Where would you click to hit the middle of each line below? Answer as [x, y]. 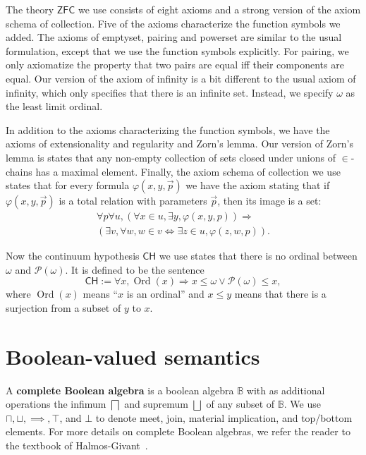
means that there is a [280, 294]
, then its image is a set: [269, 201]
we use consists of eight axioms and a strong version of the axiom [219, 9]
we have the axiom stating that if [258, 185]
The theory [30, 9]
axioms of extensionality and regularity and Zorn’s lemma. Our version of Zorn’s [179, 144]
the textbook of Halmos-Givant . [77, 445]
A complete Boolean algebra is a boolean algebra [120, 390]
